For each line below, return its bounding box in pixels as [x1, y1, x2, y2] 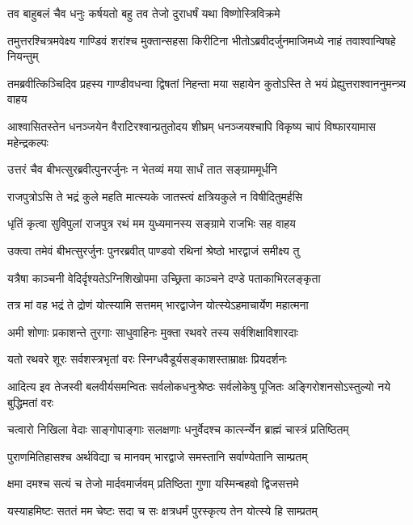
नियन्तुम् [7, 48, 39, 65]
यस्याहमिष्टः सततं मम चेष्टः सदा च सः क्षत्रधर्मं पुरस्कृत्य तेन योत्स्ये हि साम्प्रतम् [7, 502, 318, 519]
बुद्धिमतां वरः [7, 393, 54, 410]
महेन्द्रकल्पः [7, 133, 48, 150]
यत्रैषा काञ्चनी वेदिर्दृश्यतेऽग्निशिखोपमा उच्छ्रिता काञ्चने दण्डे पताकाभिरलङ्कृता [7, 269, 321, 286]
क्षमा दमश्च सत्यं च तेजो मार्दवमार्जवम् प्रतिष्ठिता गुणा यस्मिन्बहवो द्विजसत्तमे [7, 475, 299, 492]
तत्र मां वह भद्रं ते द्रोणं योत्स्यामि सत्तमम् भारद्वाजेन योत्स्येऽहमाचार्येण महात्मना [7, 296, 309, 313]
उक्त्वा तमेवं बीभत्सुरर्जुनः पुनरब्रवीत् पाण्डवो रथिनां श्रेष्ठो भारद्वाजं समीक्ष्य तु [7, 241, 300, 258]
